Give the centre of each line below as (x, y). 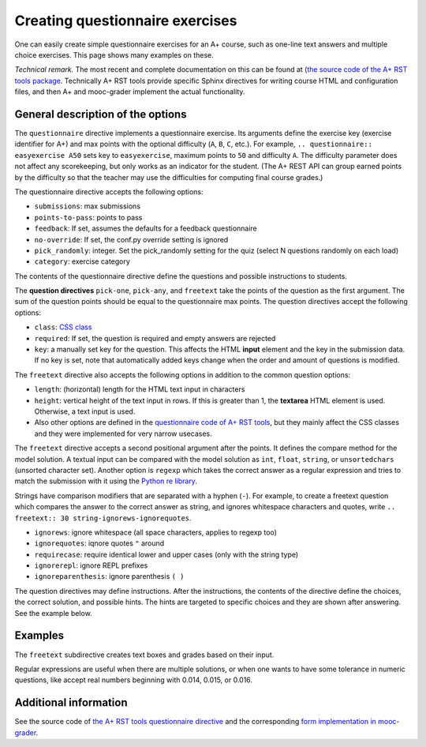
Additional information (71, 703)
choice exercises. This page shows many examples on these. (114, 54)
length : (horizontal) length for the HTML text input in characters (140, 389)
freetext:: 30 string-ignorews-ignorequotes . (103, 518)
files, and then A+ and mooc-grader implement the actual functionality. (130, 92)
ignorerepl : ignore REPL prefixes (91, 565)
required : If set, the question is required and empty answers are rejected (155, 338)
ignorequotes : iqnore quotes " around (99, 543)
